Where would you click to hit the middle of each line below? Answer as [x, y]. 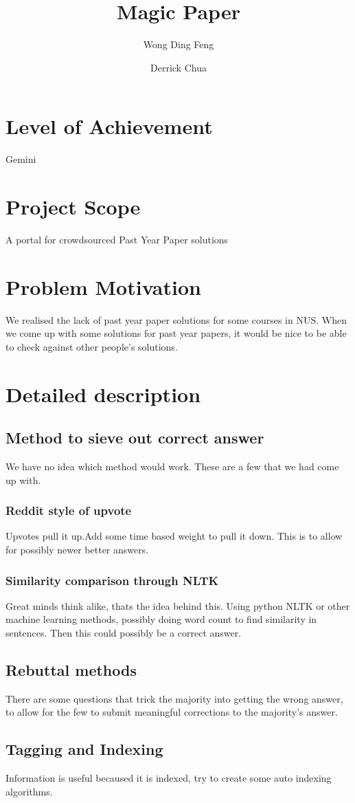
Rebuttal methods [71, 670]
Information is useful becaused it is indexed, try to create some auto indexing [169, 778]
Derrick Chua [179, 67]
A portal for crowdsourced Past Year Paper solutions [117, 239]
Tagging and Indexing [84, 749]
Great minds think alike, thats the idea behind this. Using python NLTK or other [178, 605]
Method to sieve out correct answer [135, 438]
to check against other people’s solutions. [92, 346]
